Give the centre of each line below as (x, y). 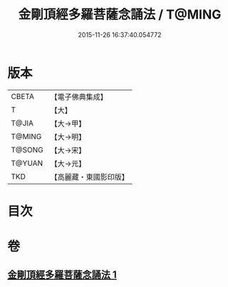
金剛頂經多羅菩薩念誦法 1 (62, 275)
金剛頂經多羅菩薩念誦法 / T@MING (120, 15)
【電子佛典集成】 (79, 97)
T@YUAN (27, 163)
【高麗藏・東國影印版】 (90, 177)
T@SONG (27, 150)
